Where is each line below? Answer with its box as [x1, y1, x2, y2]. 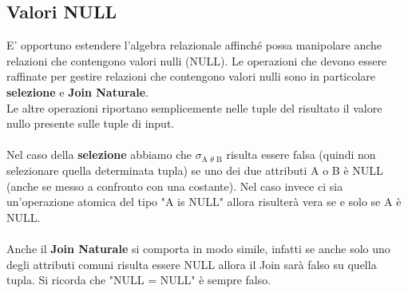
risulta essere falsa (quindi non [226, 146, 376, 163]
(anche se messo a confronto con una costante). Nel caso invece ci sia [6, 177, 343, 194]
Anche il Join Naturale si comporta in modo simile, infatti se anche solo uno [6, 240, 390, 256]
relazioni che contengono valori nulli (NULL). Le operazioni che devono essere [6, 52, 387, 69]
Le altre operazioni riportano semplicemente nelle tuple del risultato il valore [6, 99, 382, 116]
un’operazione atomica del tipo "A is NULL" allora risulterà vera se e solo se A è [6, 193, 402, 210]
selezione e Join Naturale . [6, 83, 149, 100]
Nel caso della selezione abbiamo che [6, 146, 192, 163]
